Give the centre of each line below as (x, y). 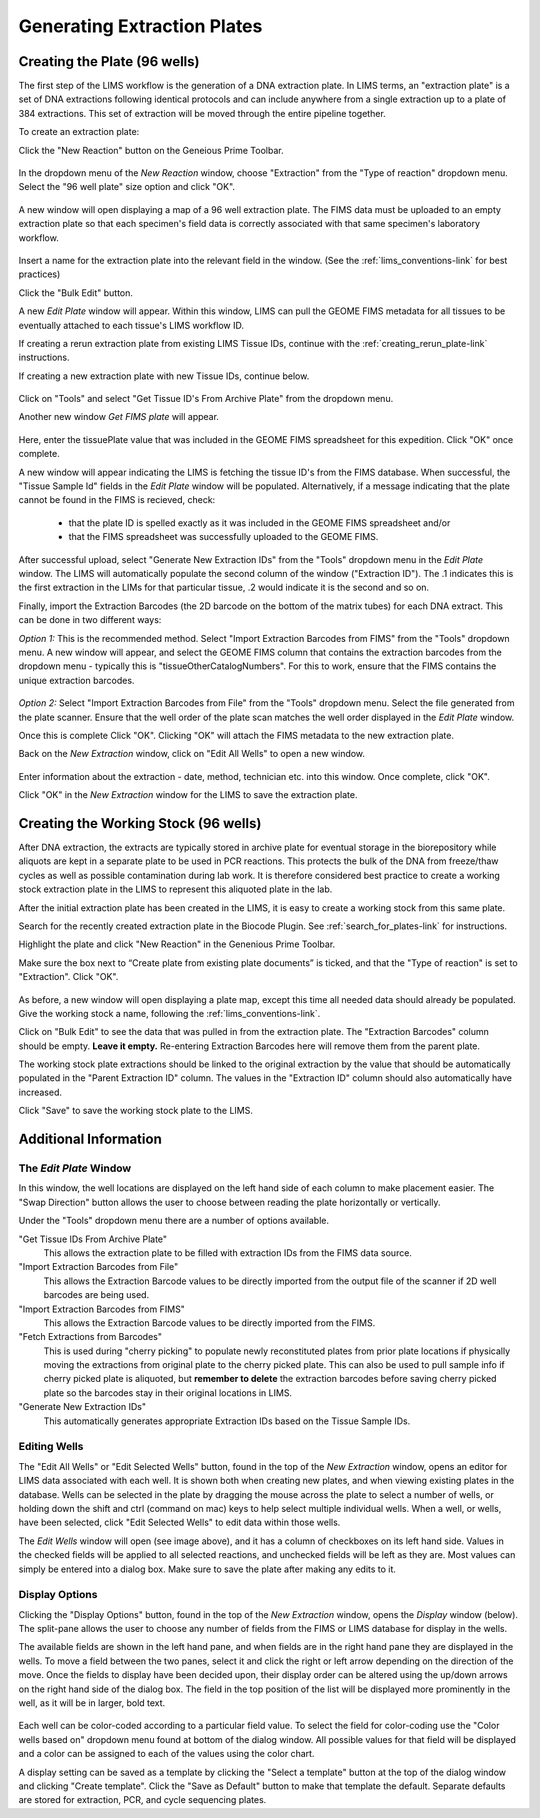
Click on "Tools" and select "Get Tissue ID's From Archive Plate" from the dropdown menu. (206, 399)
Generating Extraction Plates (140, 26)
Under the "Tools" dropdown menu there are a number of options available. (174, 1221)
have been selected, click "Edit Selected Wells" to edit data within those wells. (179, 1522)
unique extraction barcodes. (76, 680)
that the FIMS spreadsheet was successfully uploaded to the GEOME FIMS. (223, 537)
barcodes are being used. (96, 1295)
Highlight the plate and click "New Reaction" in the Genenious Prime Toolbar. (177, 944)
